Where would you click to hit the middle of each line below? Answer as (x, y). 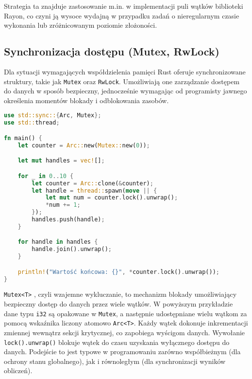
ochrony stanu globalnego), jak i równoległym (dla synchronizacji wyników (115, 361)
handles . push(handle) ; (68, 220)
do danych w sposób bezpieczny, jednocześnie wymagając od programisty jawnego (126, 91)
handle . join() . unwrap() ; (72, 249)
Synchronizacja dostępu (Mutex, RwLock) (112, 51)
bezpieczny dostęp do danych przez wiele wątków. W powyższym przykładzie (118, 304)
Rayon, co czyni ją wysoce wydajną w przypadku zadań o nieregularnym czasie (122, 15)
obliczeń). (18, 370)
